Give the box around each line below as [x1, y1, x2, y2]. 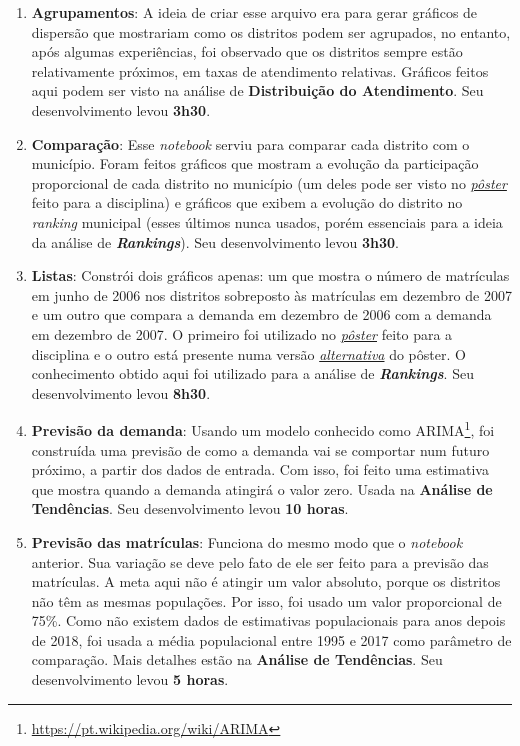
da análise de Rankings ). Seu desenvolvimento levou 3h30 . [31, 231, 399, 252]
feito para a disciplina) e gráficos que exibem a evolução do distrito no [31, 192, 463, 213]
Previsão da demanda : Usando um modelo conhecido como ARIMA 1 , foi [31, 417, 495, 440]
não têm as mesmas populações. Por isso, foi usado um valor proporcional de [31, 590, 502, 611]
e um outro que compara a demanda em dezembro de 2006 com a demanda [31, 304, 492, 325]
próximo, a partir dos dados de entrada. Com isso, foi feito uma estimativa [31, 459, 489, 480]
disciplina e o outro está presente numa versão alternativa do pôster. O [31, 343, 466, 364]
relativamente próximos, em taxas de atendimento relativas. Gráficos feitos [31, 60, 489, 81]
